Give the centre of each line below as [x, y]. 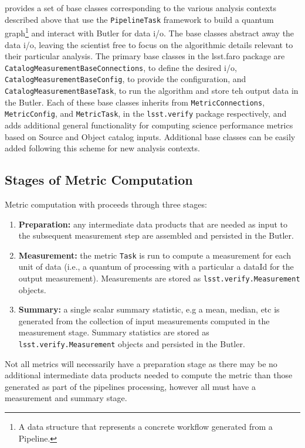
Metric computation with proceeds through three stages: [106, 204]
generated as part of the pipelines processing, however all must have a [130, 386]
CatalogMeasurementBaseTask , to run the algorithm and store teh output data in [152, 90]
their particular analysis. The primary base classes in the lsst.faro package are [145, 56]
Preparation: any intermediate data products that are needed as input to [153, 224]
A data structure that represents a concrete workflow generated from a [145, 427]
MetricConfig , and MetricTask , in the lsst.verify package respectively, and [146, 113]
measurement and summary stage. [66, 398]
